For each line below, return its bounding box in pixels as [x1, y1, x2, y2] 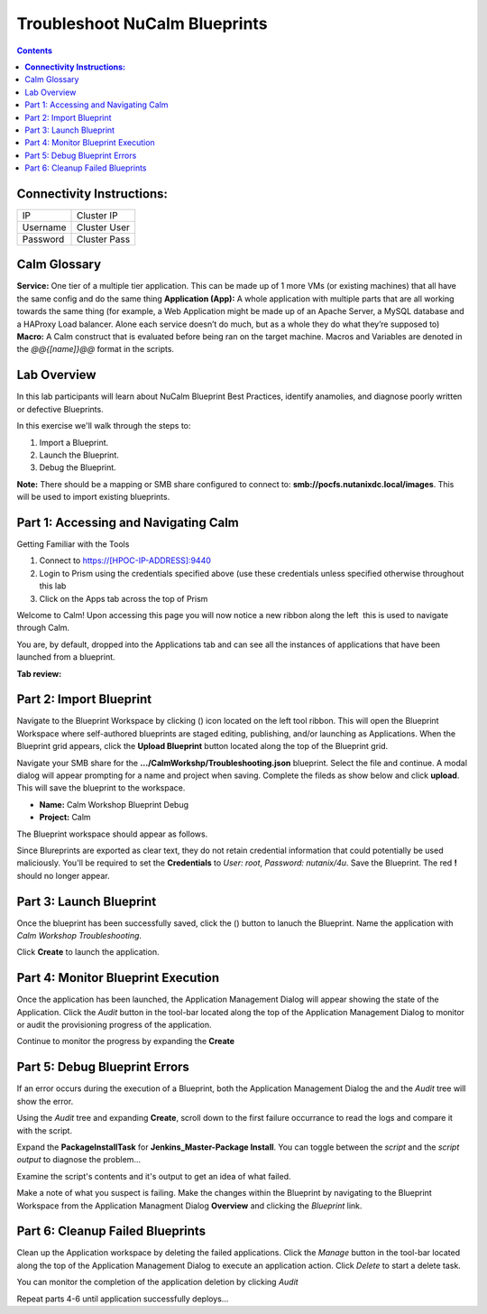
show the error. [16, 1096, 74, 1106]
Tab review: [16, 668, 62, 679]
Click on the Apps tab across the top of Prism [39, 593, 208, 604]
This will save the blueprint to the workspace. [16, 782, 186, 793]
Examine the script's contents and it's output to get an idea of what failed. [16, 1171, 292, 1181]
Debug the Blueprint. [39, 462, 116, 473]
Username [22, 221, 67, 234]
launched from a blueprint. [16, 652, 116, 662]
